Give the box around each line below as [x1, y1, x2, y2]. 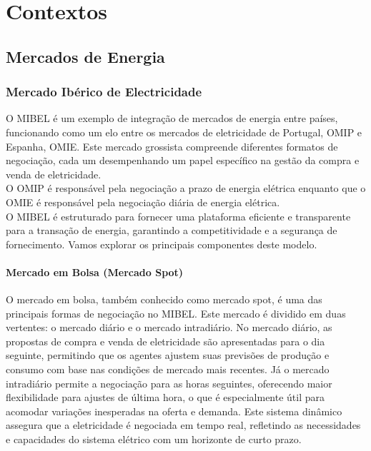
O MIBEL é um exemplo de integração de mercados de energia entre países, [6, 111, 338, 126]
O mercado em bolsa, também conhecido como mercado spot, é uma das [6, 292, 322, 307]
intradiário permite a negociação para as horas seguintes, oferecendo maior [6, 375, 332, 390]
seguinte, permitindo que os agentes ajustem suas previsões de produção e [6, 348, 330, 363]
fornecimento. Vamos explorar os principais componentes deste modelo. [6, 236, 317, 251]
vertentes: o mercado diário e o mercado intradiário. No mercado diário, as [6, 320, 332, 335]
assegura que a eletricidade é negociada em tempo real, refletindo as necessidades [6, 417, 361, 432]
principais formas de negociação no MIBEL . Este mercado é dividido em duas [6, 305, 346, 320]
